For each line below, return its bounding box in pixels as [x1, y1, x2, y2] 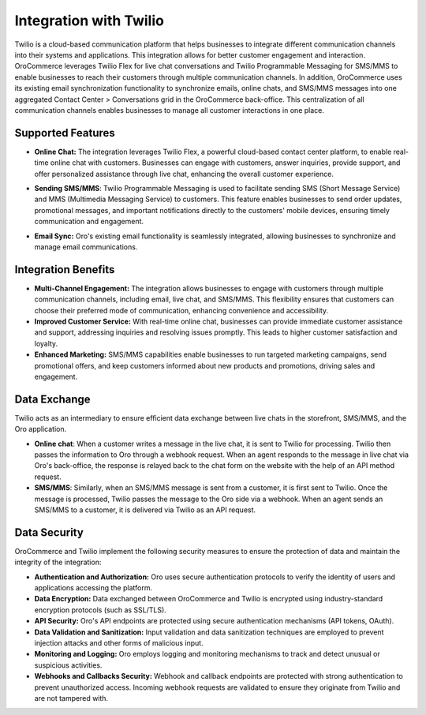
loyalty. [34, 339, 58, 348]
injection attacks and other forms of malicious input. [34, 638, 204, 648]
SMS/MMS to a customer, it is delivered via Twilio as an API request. [34, 505, 256, 515]
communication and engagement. [34, 217, 144, 226]
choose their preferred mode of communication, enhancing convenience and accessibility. [34, 305, 329, 315]
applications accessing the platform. [34, 583, 153, 593]
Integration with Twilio [14, 12, 165, 29]
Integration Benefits [14, 263, 115, 276]
